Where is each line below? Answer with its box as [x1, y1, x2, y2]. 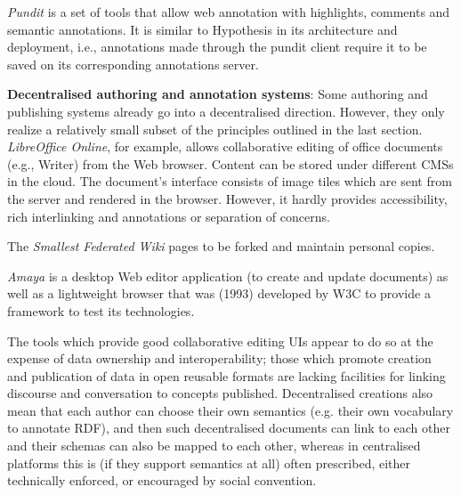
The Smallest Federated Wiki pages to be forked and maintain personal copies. [7, 237, 435, 256]
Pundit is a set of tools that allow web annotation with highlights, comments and [7, 3, 450, 20]
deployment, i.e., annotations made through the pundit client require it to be [7, 37, 427, 56]
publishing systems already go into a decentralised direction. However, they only [7, 101, 445, 120]
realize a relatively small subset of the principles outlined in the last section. [7, 119, 423, 138]
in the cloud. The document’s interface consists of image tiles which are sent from [7, 172, 452, 191]
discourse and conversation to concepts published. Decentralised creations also [7, 384, 433, 402]
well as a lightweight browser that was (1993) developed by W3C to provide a [7, 284, 431, 303]
